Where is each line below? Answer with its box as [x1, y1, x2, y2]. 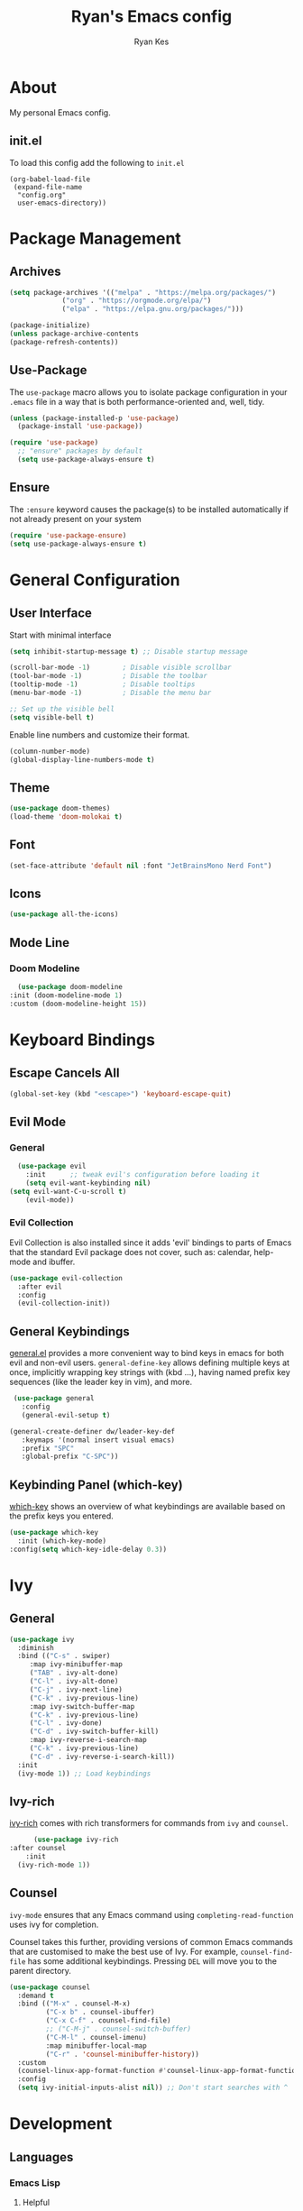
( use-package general [13, 1394, 95, 1403]
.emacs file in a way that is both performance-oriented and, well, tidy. [9, 396, 265, 407]
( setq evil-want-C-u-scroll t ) [9, 1187, 127, 1196]
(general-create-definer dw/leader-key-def [9, 1427, 176, 1436]
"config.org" [17, 190, 67, 199]
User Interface [9, 606, 93, 621]
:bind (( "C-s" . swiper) [17, 1652, 111, 1661]
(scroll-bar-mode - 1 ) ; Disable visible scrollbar [9, 663, 232, 673]
